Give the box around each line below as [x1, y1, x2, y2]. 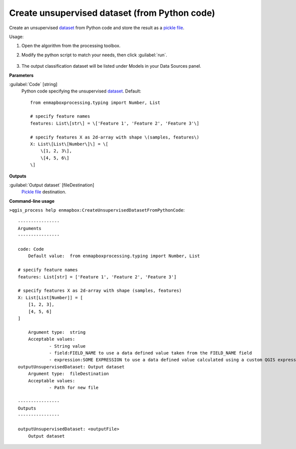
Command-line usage [9, 198, 55, 204]
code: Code [18, 246, 44, 252]
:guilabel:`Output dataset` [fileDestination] [9, 182, 95, 188]
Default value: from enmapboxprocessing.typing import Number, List [28, 253, 200, 259]
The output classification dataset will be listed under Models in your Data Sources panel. [21, 63, 202, 69]
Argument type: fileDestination [28, 371, 110, 377]
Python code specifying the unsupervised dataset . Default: [21, 88, 142, 94]
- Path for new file [49, 385, 99, 390]
